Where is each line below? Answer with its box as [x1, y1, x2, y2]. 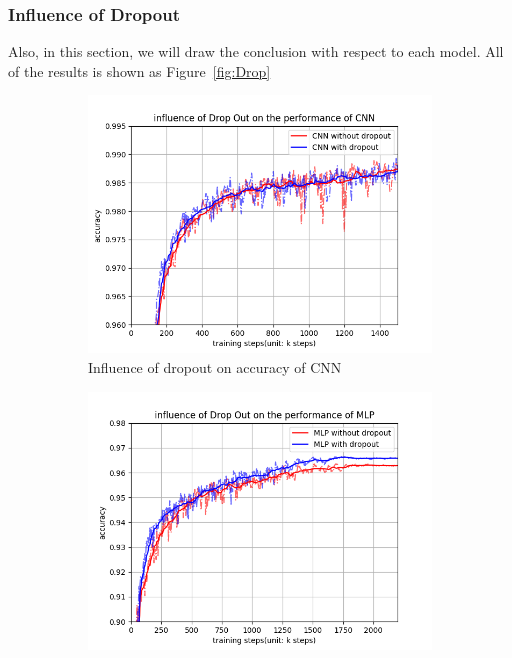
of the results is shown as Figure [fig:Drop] [8, 60, 271, 81]
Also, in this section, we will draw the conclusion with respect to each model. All [8, 41, 504, 62]
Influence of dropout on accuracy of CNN [88, 357, 342, 377]
